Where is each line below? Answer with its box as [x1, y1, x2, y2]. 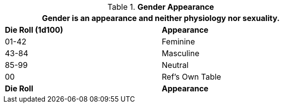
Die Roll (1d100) [5, 25, 63, 35]
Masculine [162, 48, 200, 58]
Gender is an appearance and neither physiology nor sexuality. [41, 13, 280, 23]
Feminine [162, 37, 195, 46]
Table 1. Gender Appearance [107, 2, 214, 12]
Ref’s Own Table [162, 72, 222, 82]
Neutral [162, 60, 189, 70]
